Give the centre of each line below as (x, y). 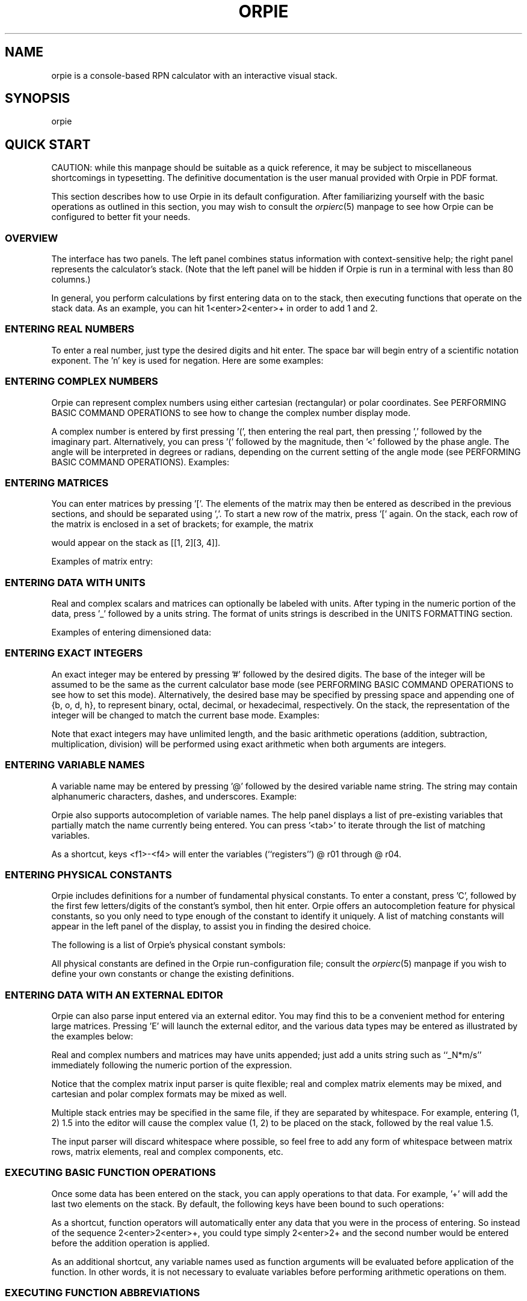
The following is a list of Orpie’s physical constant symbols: (168, 945)
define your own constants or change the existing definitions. (173, 974)
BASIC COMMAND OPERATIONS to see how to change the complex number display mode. (231, 412)
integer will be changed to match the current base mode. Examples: (185, 715)
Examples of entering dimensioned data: (131, 632)
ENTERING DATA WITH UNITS (75, 582)
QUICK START (48, 144)
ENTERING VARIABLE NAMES (75, 765)
